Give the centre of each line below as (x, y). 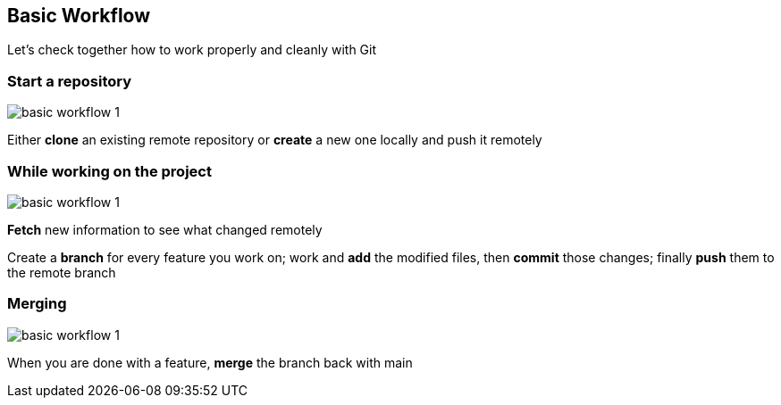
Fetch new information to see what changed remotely (165, 229)
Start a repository (70, 81)
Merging (37, 304)
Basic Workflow (79, 16)
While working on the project (109, 171)
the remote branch (62, 272)
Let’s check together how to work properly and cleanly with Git (192, 50)
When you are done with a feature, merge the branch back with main (210, 362)
